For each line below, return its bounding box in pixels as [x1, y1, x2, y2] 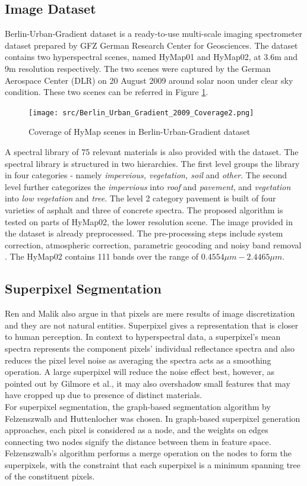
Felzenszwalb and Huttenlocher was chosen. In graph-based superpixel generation [5, 412, 300, 424]
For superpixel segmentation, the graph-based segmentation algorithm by [5, 400, 271, 412]
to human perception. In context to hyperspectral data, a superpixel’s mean [5, 330, 281, 343]
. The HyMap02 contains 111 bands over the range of [5, 250, 199, 263]
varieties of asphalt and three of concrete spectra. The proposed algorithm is [5, 203, 283, 216]
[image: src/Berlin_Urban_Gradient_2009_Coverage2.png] [29, 108, 254, 117]
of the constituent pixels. [5, 470, 95, 482]
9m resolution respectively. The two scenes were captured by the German [5, 62, 271, 74]
